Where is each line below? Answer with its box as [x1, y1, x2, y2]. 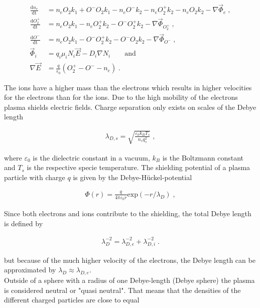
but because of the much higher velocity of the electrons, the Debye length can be [4, 254, 255, 265]
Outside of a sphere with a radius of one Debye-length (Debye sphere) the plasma [4, 274, 255, 285]
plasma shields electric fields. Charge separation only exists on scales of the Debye [4, 101, 256, 112]
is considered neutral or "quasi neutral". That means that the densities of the [4, 284, 241, 295]
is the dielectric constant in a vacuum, [33, 152, 150, 163]
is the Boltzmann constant [162, 152, 244, 163]
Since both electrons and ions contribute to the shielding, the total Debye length [4, 208, 251, 218]
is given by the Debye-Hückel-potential [73, 172, 192, 182]
